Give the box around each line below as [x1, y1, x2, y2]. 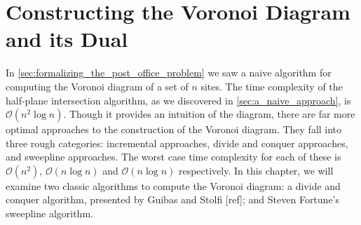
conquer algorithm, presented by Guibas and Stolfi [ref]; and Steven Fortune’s [6, 192, 340, 207]
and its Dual [6, 25, 128, 53]
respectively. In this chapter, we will [178, 163, 334, 177]
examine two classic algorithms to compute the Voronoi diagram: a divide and [6, 178, 341, 193]
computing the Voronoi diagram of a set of [6, 79, 189, 93]
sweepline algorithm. [6, 206, 93, 221]
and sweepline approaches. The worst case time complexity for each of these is [6, 149, 341, 164]
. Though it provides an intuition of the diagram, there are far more [63, 107, 355, 121]
